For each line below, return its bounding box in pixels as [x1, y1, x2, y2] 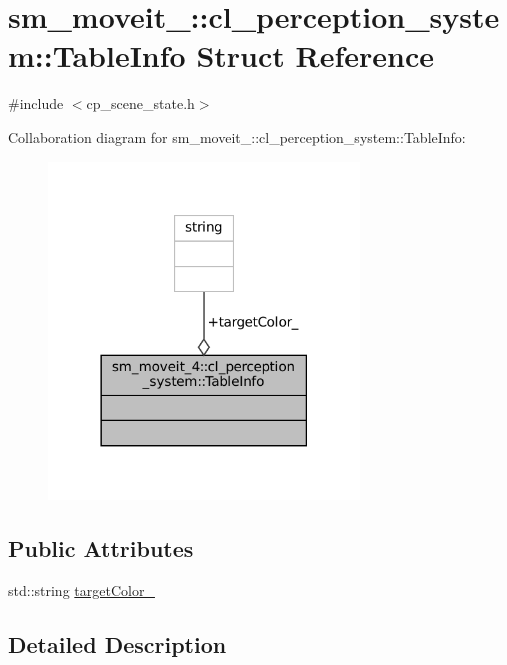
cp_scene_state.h [86, 93, 195, 114]
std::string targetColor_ [8, 580, 155, 601]
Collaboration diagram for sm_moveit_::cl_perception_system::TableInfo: [8, 126, 466, 147]
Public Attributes [8, 533, 194, 564]
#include [8, 93, 64, 114]
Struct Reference [196, 35, 434, 76]
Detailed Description [8, 629, 227, 660]
